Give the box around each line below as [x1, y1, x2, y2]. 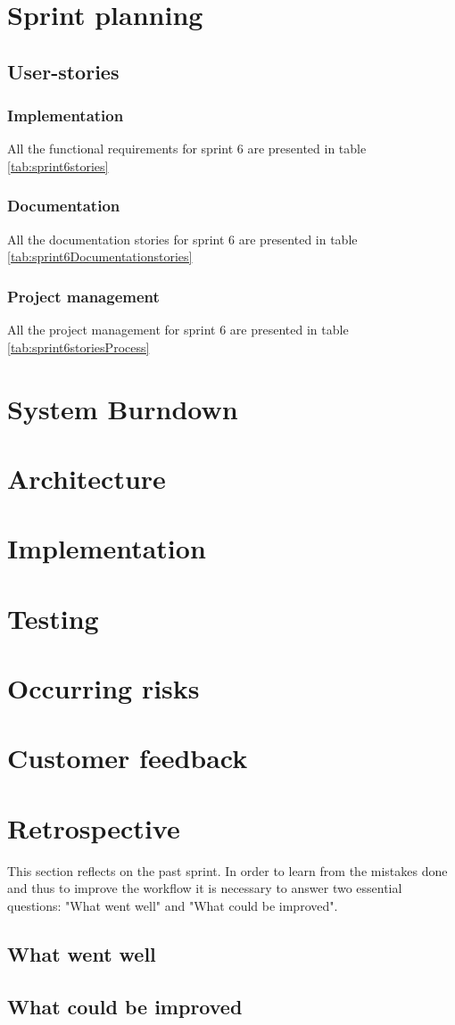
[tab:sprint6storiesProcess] [7, 337, 150, 356]
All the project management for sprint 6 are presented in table [7, 320, 349, 339]
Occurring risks [7, 670, 200, 707]
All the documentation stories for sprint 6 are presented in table [7, 229, 358, 248]
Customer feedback [7, 740, 248, 776]
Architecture [7, 459, 166, 496]
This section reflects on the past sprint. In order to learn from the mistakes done [7, 861, 448, 880]
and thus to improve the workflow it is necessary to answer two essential [7, 879, 402, 897]
